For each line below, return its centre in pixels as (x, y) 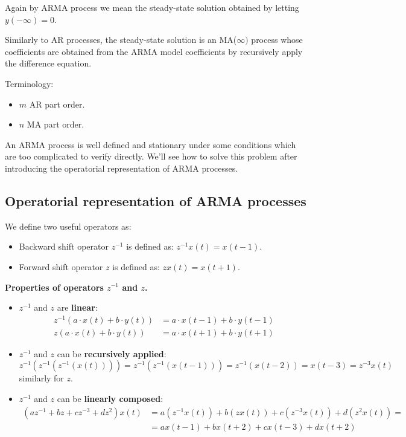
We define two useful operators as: (68, 226)
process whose (277, 40)
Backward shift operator (64, 246)
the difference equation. (48, 63)
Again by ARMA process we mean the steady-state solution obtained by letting (152, 7)
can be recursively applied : (112, 353)
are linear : (77, 307)
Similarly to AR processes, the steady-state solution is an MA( (121, 40)
